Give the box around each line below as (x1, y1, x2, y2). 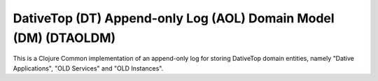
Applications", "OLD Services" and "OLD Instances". (13, 64, 164, 73)
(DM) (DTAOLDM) (13, 30, 116, 45)
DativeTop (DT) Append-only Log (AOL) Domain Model (13, 10, 335, 26)
